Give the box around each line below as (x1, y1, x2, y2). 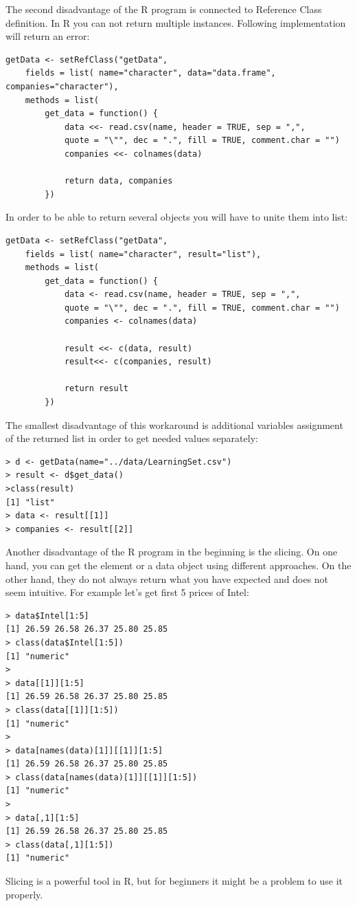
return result (64, 384, 128, 394)
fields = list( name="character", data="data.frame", (25, 68, 276, 78)
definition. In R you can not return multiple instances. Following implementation (5, 15, 346, 30)
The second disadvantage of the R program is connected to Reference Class (5, 2, 322, 16)
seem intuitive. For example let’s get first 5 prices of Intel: (5, 585, 249, 599)
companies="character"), (5, 81, 119, 91)
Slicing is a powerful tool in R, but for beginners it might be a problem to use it (5, 874, 343, 888)
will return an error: (5, 29, 90, 43)
